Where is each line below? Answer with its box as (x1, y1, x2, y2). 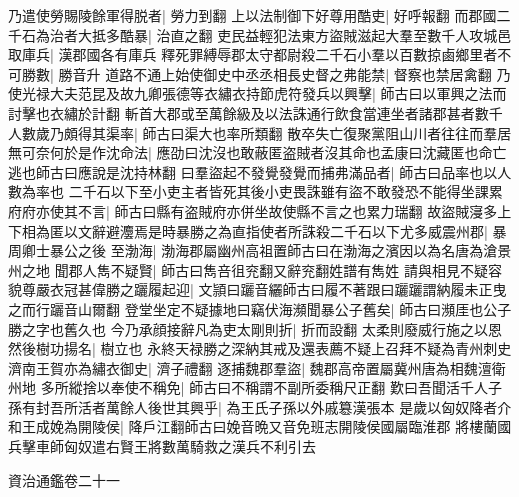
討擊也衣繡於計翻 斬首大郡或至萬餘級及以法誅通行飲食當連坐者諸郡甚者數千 (8, 102, 503, 123)
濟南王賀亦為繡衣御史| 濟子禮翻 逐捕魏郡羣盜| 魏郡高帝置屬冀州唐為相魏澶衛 (8, 357, 506, 378)
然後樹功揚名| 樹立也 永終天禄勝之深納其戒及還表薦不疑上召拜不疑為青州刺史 (8, 338, 512, 359)
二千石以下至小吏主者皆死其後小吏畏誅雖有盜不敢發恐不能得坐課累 (68, 181, 503, 202)
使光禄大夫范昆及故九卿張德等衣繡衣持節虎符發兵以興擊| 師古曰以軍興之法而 (8, 83, 507, 104)
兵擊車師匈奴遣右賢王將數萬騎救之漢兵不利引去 (8, 436, 316, 457)
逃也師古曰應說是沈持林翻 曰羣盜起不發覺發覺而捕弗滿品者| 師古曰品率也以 (8, 161, 498, 182)
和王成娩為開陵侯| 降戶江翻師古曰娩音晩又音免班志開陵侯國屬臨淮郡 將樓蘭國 (8, 416, 512, 437)
